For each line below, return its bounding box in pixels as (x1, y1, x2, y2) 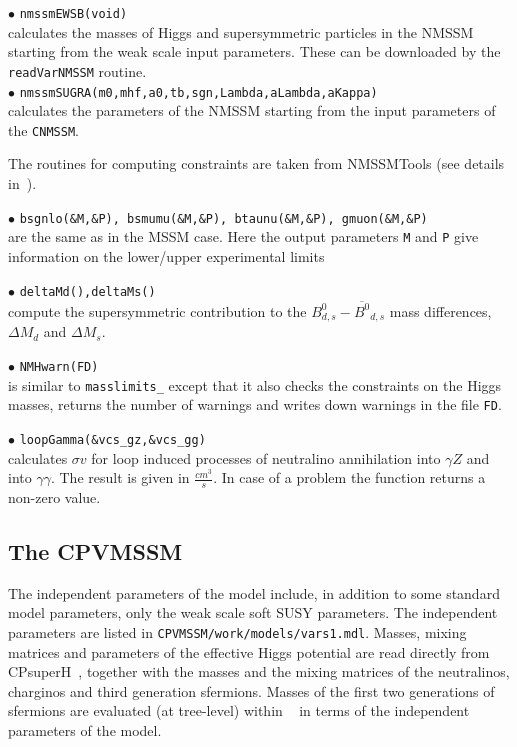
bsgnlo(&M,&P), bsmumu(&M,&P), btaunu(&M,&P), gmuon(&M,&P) (19, 211, 428, 226)
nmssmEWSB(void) (19, 7, 128, 21)
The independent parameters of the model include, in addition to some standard (8, 582, 500, 603)
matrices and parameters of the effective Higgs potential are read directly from (8, 641, 490, 662)
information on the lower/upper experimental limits (8, 245, 325, 266)
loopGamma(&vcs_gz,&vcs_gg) (19, 432, 206, 447)
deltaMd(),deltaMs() (19, 284, 156, 299)
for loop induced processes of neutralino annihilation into (91, 447, 441, 468)
